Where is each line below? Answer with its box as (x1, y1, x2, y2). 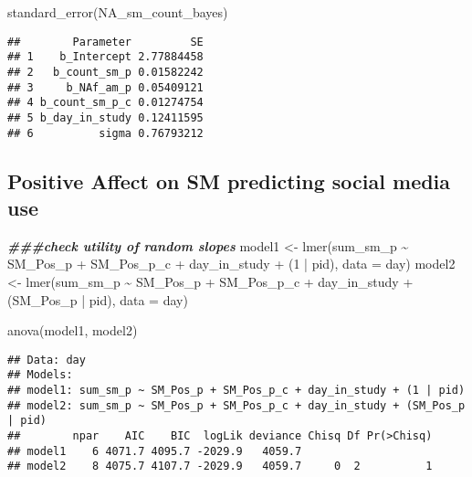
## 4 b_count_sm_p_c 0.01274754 (7, 96, 204, 110)
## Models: (7, 368, 73, 382)
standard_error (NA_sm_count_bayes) (7, 3, 228, 21)
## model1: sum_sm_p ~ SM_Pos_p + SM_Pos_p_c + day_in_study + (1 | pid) (7, 384, 466, 397)
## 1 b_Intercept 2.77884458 (7, 50, 204, 64)
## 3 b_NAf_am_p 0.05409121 (7, 80, 204, 94)
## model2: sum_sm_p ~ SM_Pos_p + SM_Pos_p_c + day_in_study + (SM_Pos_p (7, 398, 466, 412)
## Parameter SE (7, 35, 204, 48)
